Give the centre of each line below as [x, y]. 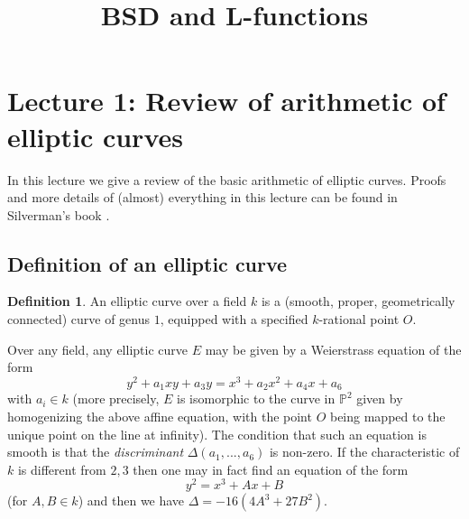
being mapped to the [387, 416]
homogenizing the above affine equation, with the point [160, 416]
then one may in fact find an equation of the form [271, 469]
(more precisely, [116, 399]
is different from [62, 469]
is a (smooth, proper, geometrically [358, 301]
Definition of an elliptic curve [147, 263]
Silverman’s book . [59, 214]
